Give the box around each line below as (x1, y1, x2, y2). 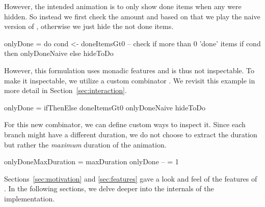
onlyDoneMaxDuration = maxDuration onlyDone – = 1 (4, 156, 179, 167)
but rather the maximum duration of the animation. (4, 139, 167, 150)
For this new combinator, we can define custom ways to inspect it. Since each (4, 119, 246, 130)
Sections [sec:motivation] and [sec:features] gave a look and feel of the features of (4, 173, 257, 184)
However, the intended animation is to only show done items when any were (4, 1, 242, 11)
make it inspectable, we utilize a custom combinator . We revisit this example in (4, 75, 255, 85)
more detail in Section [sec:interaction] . (4, 85, 127, 96)
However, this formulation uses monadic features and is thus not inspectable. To (4, 65, 255, 75)
